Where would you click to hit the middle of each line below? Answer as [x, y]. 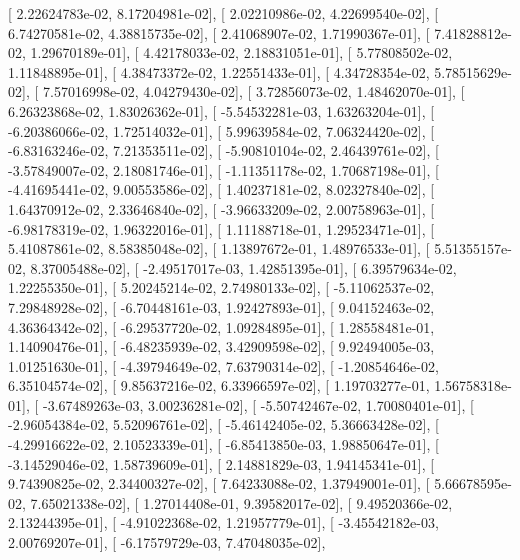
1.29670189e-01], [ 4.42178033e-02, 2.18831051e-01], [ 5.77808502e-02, [241, 52]
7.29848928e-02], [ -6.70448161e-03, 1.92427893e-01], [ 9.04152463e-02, [221, 306]
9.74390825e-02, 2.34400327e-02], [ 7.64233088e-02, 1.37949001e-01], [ [219, 483]
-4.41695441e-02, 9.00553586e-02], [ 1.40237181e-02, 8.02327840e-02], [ [221, 189]
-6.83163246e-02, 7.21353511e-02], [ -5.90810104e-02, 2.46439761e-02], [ [223, 150]
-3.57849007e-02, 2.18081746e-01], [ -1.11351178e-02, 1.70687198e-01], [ [223, 169]
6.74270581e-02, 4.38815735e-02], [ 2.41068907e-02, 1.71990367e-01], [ [219, 32]
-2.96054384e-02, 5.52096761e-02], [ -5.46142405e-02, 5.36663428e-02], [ [223, 424]
